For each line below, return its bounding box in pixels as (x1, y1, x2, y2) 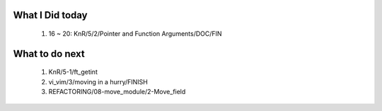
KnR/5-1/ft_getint (48, 67, 98, 77)
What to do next (13, 48, 85, 60)
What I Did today (13, 9, 88, 21)
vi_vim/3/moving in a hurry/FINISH (48, 77, 149, 86)
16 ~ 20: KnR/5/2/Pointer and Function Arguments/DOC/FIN (48, 30, 222, 38)
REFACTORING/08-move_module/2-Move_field (48, 88, 186, 96)
